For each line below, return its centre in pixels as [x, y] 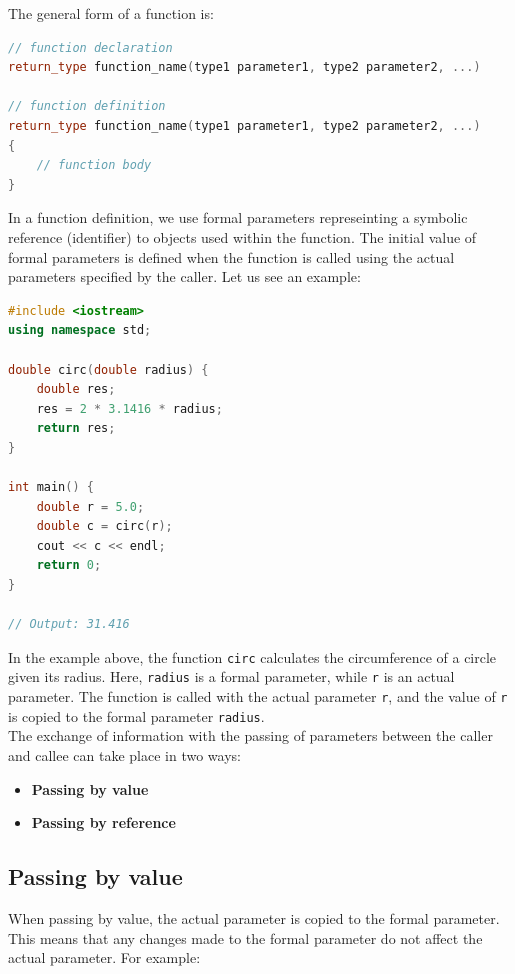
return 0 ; [69, 565]
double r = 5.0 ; [90, 506]
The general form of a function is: [111, 13]
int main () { [51, 487]
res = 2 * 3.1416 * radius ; [129, 408]
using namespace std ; [80, 330]
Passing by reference [103, 822]
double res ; [76, 389]
